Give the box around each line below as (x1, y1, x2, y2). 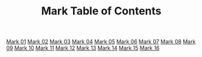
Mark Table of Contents (41, 4, 162, 18)
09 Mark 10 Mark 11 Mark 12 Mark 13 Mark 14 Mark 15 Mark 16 (6, 44, 160, 52)
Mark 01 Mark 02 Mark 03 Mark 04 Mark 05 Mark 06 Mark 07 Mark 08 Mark (6, 38, 196, 46)
